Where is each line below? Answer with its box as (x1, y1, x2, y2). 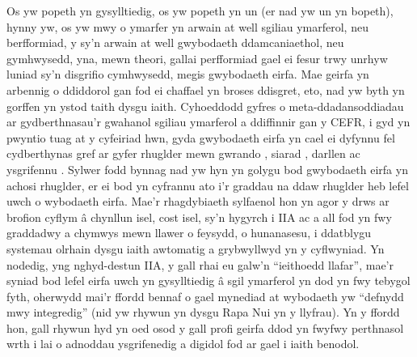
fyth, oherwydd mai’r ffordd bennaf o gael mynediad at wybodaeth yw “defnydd (6, 287, 404, 304)
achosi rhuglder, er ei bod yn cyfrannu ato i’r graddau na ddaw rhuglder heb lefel (6, 176, 409, 193)
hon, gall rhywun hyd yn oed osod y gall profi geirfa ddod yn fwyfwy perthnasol (6, 319, 404, 336)
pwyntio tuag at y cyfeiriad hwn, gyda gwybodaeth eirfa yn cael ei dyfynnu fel (6, 129, 395, 146)
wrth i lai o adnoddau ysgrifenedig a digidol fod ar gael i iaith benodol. (6, 335, 360, 352)
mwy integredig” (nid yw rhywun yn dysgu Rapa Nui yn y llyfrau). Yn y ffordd (6, 304, 400, 321)
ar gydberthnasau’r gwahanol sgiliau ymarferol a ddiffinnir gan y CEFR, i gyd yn (6, 113, 411, 130)
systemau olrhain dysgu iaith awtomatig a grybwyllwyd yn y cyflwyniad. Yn (6, 240, 385, 257)
